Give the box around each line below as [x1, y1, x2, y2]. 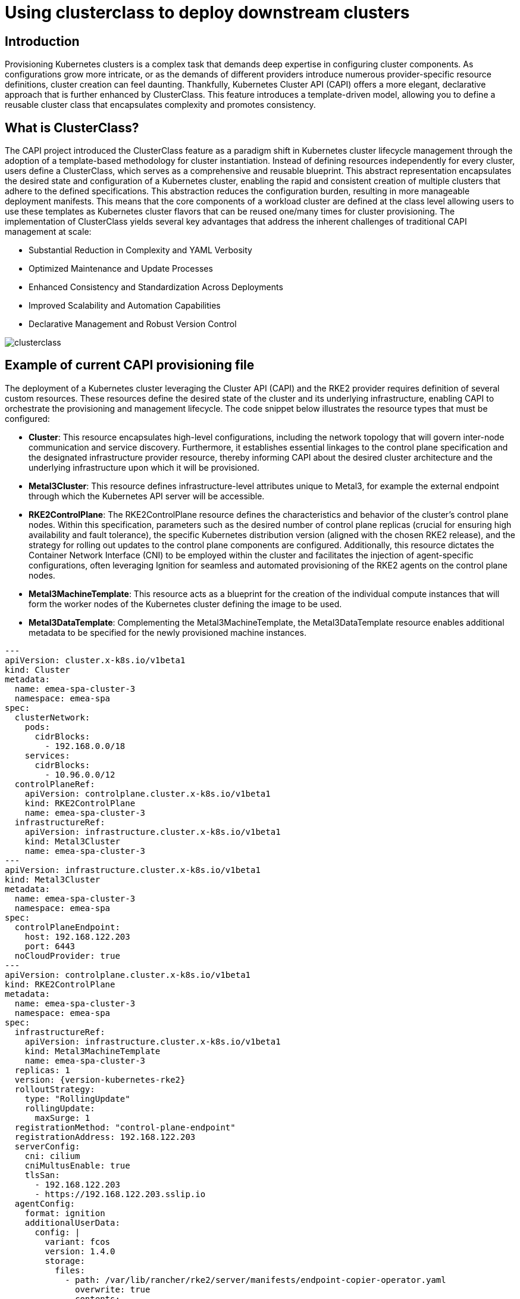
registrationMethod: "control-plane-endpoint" [14, 1122, 236, 1132]
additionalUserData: [24, 1217, 120, 1227]
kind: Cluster [5, 664, 70, 675]
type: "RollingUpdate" [24, 1093, 130, 1104]
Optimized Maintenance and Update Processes [29, 263, 213, 274]
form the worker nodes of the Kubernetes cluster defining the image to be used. [29, 598, 342, 609]
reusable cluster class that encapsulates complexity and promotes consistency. [5, 100, 316, 110]
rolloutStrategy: [14, 1084, 95, 1094]
